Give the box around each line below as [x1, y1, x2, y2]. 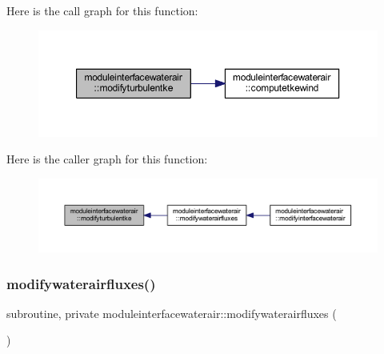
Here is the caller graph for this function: [6, 151, 208, 167]
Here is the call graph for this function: [6, 2, 198, 18]
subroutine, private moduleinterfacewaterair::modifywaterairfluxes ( [6, 304, 337, 321]
